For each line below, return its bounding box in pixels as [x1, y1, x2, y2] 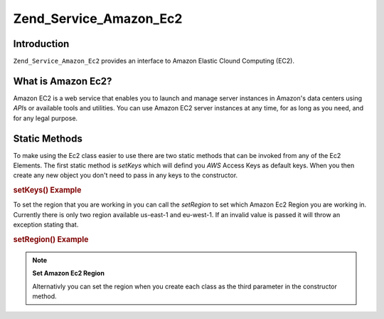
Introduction [13, 38, 70, 50]
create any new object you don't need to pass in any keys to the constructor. [13, 171, 238, 179]
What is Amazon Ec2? [13, 75, 112, 87]
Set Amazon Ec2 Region [32, 269, 105, 278]
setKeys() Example [13, 185, 82, 195]
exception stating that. [13, 221, 79, 229]
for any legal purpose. [13, 114, 78, 122]
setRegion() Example [13, 235, 89, 245]
